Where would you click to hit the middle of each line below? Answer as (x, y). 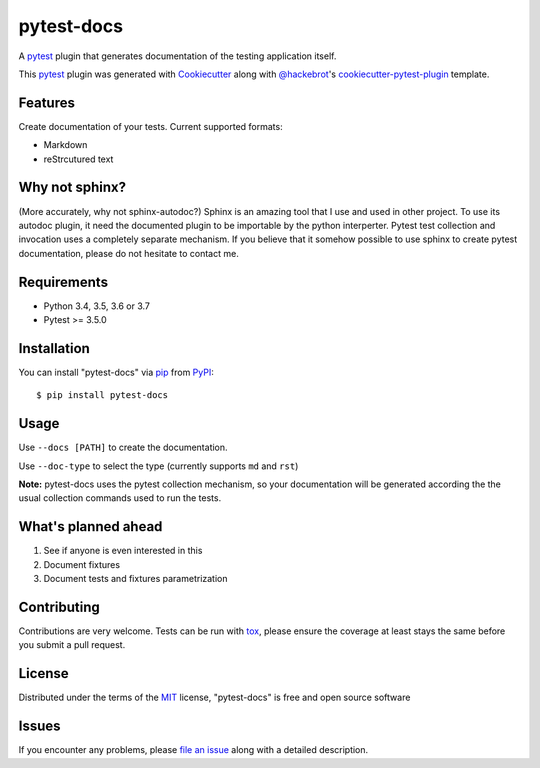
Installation (54, 348)
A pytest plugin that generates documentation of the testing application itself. (177, 56)
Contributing (59, 606)
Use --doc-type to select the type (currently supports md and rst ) (158, 466)
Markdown (65, 145)
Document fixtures (81, 564)
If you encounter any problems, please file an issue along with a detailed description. (193, 750)
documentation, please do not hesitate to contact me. (128, 253)
